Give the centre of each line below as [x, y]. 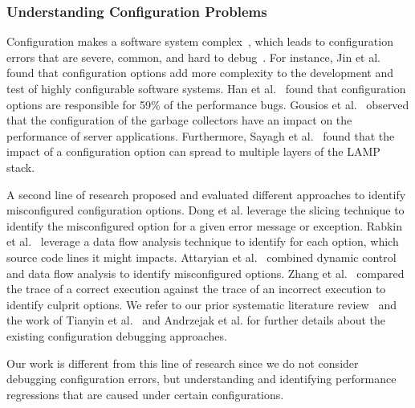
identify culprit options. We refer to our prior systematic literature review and [201, 304]
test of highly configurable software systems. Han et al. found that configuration [206, 88]
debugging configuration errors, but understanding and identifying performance [201, 379]
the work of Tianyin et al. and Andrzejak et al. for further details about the [196, 320]
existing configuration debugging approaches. [117, 335]
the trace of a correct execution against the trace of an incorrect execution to [196, 289]
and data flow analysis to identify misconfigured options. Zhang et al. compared [205, 273]
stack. [21, 167]
